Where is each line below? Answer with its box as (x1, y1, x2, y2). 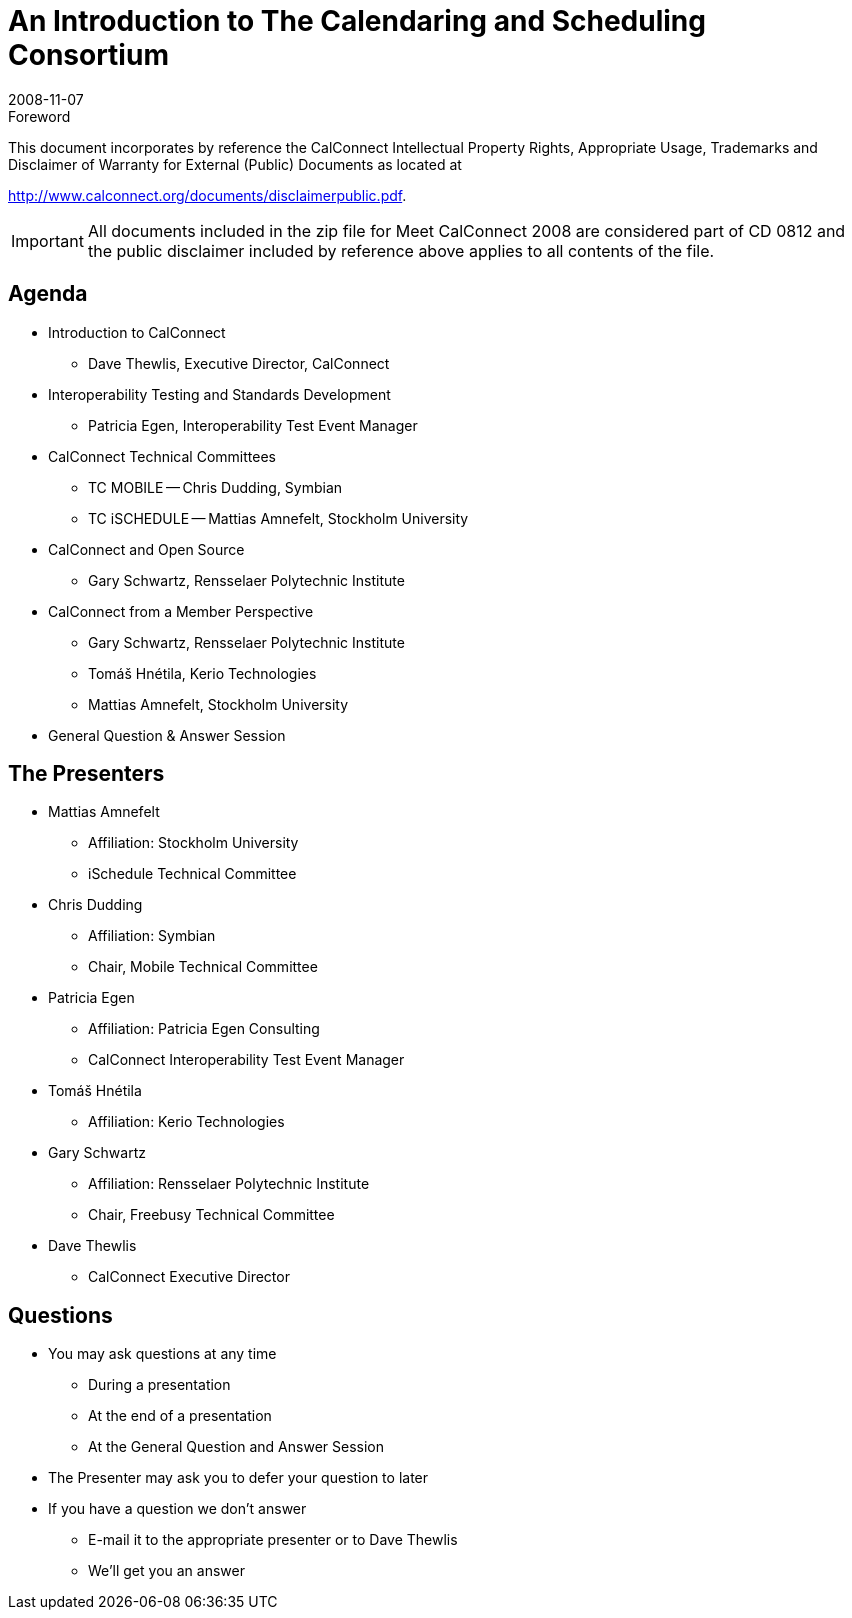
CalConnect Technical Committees (48, 447, 276, 465)
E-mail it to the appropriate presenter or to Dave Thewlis (88, 1531, 458, 1549)
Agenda (8, 281, 88, 307)
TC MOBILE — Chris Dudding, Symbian (88, 478, 343, 496)
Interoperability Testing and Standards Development (48, 385, 391, 403)
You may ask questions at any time (48, 1345, 277, 1363)
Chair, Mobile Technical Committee (88, 958, 318, 976)
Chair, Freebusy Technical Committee (88, 1206, 335, 1224)
